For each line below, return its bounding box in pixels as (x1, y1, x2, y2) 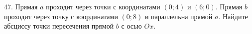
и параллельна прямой (144, 11, 213, 21)
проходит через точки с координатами (46, 1, 160, 11)
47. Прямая (4, 1, 38, 11)
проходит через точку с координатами (4, 11, 118, 21)
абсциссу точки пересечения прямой (4, 21, 114, 31)
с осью (121, 21, 142, 31)
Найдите (222, 11, 248, 21)
